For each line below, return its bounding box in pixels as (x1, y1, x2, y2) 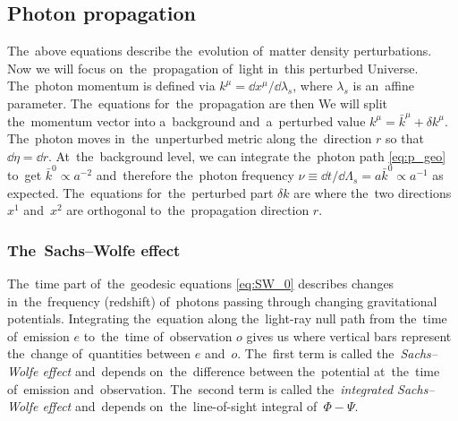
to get (7, 166, 42, 185)
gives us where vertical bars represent (246, 326, 452, 345)
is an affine (352, 76, 415, 95)
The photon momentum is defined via (7, 76, 216, 95)
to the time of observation (83, 326, 233, 345)
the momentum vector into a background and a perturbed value (7, 111, 366, 130)
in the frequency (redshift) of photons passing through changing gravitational (7, 291, 437, 310)
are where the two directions (293, 183, 452, 202)
